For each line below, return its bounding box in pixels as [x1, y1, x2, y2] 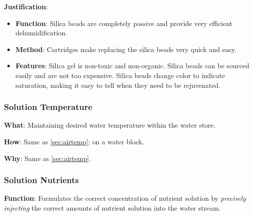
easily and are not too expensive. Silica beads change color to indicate [15, 70, 225, 80]
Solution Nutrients [4, 174, 79, 186]
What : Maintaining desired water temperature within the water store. [4, 120, 216, 130]
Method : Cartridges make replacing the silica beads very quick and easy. [15, 44, 237, 54]
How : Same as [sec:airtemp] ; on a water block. [4, 136, 144, 146]
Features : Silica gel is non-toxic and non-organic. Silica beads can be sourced [15, 60, 250, 71]
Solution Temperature [4, 101, 92, 113]
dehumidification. [15, 27, 68, 38]
